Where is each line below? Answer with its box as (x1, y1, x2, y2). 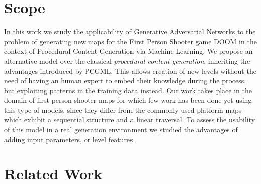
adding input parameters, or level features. (4, 134, 135, 144)
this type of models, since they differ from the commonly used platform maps (4, 104, 242, 115)
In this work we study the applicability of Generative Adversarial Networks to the (4, 26, 256, 37)
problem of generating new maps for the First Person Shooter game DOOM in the (4, 36, 257, 46)
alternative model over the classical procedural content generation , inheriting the (4, 55, 250, 66)
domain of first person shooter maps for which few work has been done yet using (4, 95, 252, 105)
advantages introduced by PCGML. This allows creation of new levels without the (4, 65, 256, 76)
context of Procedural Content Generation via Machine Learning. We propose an (4, 46, 253, 56)
